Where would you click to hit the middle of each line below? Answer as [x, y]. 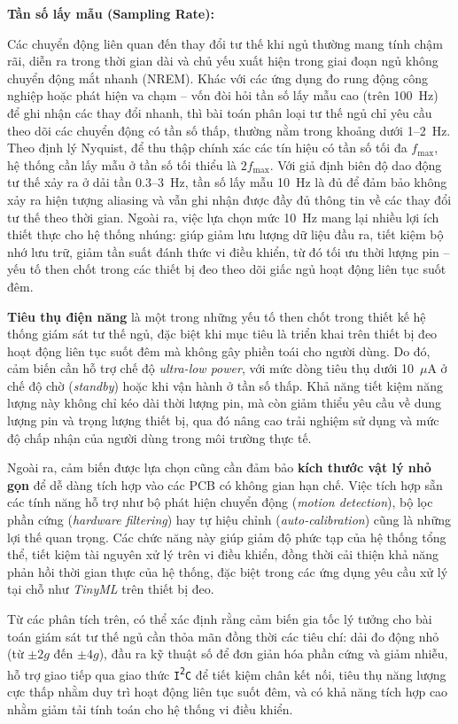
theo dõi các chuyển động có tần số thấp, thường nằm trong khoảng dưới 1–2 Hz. [229, 130]
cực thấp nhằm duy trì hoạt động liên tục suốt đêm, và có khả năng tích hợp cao [228, 692]
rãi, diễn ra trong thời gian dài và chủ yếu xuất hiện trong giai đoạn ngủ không [223, 61]
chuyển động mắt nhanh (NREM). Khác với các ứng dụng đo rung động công [217, 78]
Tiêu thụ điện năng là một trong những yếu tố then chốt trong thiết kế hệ [217, 316]
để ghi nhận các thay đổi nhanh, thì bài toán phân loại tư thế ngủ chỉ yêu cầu [220, 112]
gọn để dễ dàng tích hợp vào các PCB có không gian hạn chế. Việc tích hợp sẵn [225, 484]
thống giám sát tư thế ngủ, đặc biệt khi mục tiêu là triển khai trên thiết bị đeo [222, 334]
